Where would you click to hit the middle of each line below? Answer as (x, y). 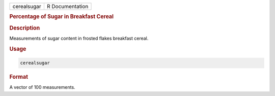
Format (19, 77)
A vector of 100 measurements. (43, 87)
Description (25, 28)
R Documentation (67, 6)
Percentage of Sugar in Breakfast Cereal (62, 17)
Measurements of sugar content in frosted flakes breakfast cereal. (79, 38)
